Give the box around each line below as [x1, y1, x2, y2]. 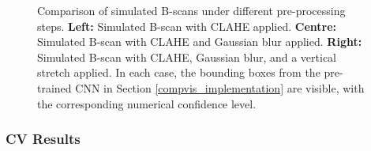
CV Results [6, 129, 81, 149]
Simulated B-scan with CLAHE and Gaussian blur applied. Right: [37, 33, 362, 50]
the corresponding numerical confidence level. [37, 95, 257, 111]
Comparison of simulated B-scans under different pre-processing [37, 2, 346, 18]
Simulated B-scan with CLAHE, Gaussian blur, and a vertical [37, 48, 337, 65]
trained [37, 79, 72, 96]
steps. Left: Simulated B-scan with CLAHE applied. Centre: [37, 17, 337, 34]
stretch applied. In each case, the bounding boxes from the [37, 64, 320, 81]
